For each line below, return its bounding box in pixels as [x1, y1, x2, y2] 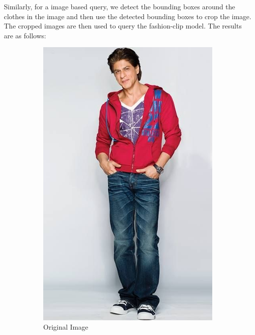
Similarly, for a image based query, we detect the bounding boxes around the [4, 1, 235, 11]
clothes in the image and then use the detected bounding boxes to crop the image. [4, 11, 252, 21]
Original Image [43, 322, 88, 332]
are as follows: [4, 30, 46, 40]
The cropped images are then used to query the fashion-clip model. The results [4, 21, 242, 31]
